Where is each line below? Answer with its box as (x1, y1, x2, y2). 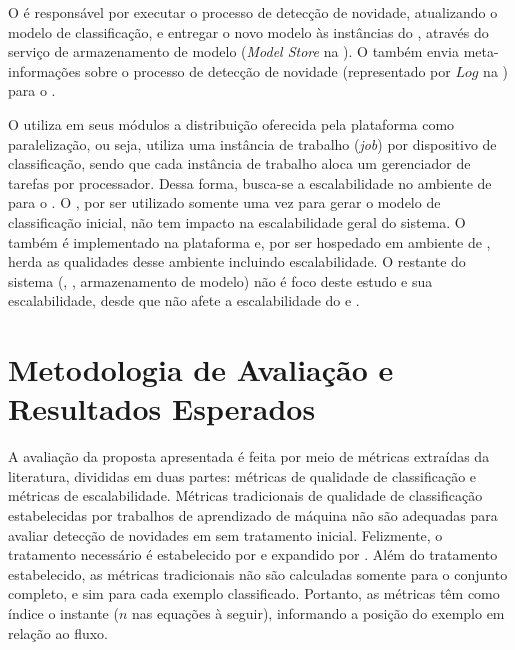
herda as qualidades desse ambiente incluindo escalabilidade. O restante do (8, 251, 466, 272)
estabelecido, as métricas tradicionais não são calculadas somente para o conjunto (8, 563, 508, 584)
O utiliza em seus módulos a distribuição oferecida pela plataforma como (8, 113, 455, 134)
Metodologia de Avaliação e (8, 349, 394, 390)
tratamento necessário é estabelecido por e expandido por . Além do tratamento (8, 544, 498, 565)
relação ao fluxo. (8, 622, 108, 643)
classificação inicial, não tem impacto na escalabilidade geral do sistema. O (8, 211, 466, 232)
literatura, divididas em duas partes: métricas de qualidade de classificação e (8, 465, 477, 486)
